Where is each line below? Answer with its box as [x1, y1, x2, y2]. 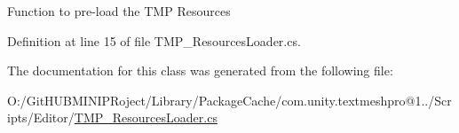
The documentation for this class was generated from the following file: [7, 61, 393, 80]
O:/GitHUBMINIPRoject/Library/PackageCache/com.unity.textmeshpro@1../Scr [7, 90, 452, 109]
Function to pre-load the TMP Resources [7, 2, 231, 20]
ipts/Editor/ [7, 108, 75, 127]
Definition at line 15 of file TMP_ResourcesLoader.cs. [7, 31, 301, 50]
